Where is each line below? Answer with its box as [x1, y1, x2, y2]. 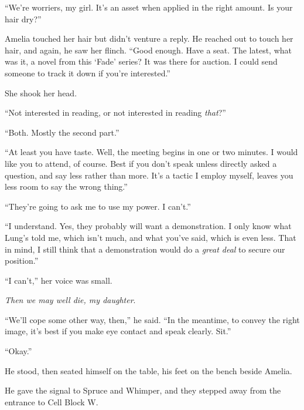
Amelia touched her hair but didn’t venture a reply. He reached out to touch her [5, 32, 293, 45]
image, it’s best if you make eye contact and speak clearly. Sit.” [5, 325, 231, 337]
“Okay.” [5, 345, 32, 357]
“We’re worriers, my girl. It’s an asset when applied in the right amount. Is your [5, 1, 293, 13]
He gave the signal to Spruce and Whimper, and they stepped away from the [5, 384, 281, 396]
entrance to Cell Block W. [5, 395, 98, 408]
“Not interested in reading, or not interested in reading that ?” [5, 106, 226, 119]
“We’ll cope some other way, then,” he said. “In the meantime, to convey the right [5, 313, 300, 325]
